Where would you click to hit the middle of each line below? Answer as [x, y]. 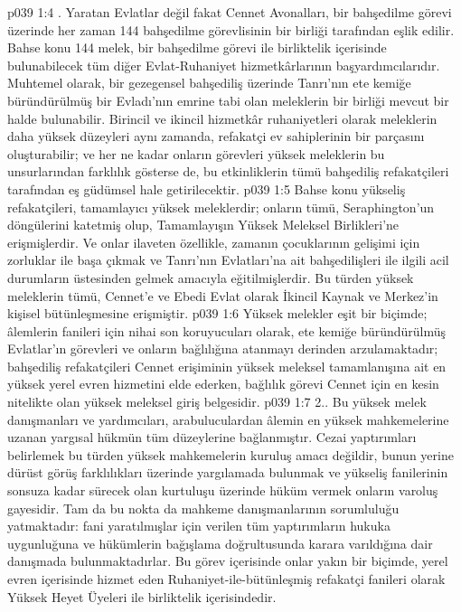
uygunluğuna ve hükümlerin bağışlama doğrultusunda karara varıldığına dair [220, 543]
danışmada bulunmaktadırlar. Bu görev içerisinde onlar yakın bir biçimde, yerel [228, 561]
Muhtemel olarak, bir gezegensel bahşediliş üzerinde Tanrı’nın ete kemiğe [209, 83]
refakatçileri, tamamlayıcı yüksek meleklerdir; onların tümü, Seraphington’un [221, 207]
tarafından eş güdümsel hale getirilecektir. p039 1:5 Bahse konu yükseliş [207, 188]
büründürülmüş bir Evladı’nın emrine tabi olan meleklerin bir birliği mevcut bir [228, 100]
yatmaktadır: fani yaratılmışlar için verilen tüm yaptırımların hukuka [199, 526]
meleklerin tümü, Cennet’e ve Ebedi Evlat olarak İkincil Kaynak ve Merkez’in [223, 295]
